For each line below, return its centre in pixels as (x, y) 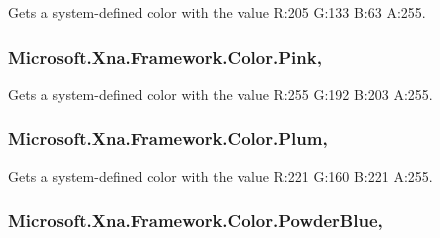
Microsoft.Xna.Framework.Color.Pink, (165, 56)
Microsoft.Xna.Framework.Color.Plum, (168, 138)
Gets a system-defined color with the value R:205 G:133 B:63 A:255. (217, 12)
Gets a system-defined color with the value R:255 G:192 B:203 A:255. (220, 93)
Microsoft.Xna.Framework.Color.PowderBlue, (195, 220)
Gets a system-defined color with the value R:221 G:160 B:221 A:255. (220, 175)
